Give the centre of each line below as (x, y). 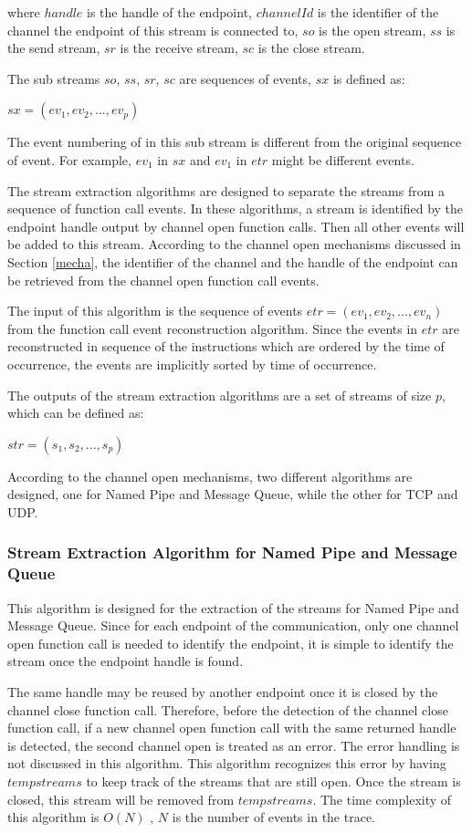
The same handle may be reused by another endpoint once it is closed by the (223, 691)
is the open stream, (372, 30)
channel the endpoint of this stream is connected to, (153, 30)
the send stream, (54, 48)
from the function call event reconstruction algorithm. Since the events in (213, 328)
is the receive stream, (179, 48)
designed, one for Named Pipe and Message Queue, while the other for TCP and (233, 494)
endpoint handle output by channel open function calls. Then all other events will (236, 226)
